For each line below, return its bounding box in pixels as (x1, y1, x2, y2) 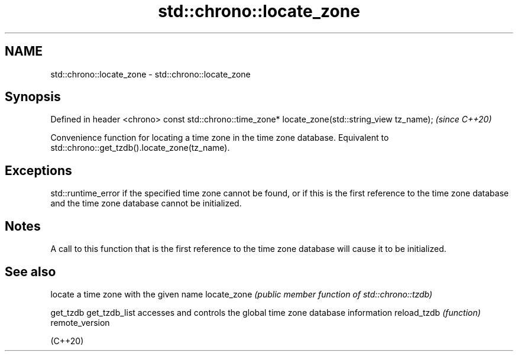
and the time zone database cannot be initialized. (50, 198, 242, 209)
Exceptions (5, 163, 72, 178)
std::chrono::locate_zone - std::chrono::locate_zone (50, 69, 251, 79)
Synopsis (5, 89, 61, 105)
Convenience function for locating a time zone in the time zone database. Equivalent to (50, 132, 389, 143)
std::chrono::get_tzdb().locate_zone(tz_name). (50, 143, 230, 153)
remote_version (50, 317, 110, 328)
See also (5, 264, 56, 279)
